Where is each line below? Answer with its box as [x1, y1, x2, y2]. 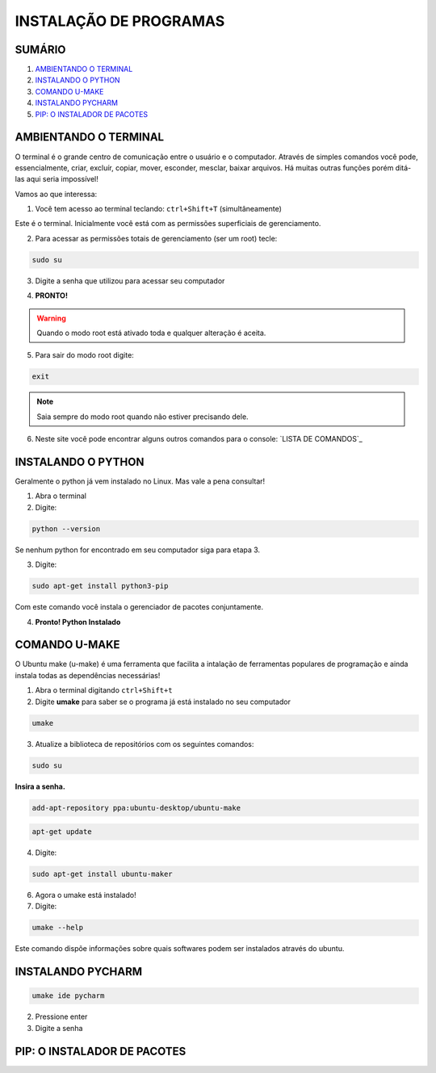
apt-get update [31, 828, 92, 836]
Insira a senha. [15, 782, 66, 791]
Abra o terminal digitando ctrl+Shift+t [35, 685, 173, 695]
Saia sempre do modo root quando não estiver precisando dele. [36, 412, 249, 421]
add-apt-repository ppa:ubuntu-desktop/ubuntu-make [31, 803, 241, 812]
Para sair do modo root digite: [35, 350, 135, 360]
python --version [31, 524, 101, 533]
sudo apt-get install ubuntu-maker [31, 870, 173, 879]
